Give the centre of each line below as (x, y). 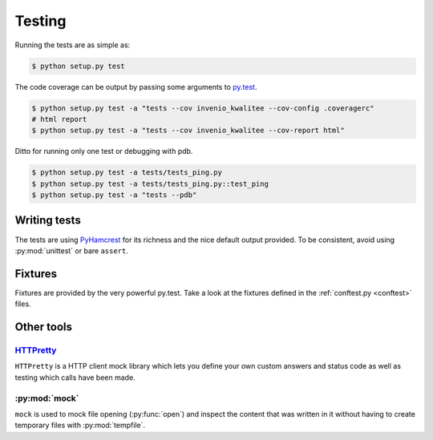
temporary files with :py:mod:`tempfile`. (80, 426)
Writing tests (48, 220)
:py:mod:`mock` (47, 398)
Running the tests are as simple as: (73, 45)
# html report (59, 119)
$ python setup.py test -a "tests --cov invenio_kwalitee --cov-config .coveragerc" (203, 108)
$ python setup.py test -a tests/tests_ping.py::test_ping (150, 184)
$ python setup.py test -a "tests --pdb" (114, 195)
